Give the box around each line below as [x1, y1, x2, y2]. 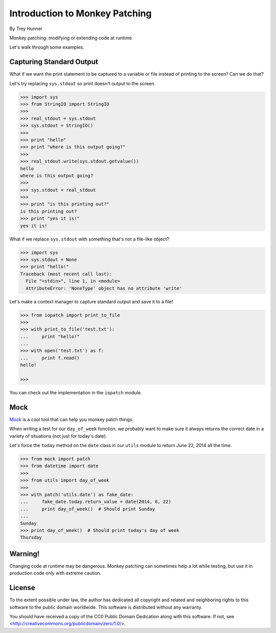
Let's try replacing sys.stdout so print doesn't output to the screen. [9, 80, 156, 86]
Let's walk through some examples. [9, 44, 84, 51]
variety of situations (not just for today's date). [9, 433, 107, 439]
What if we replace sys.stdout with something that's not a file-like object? [9, 236, 170, 242]
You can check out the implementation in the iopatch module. [9, 390, 142, 396]
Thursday [20, 534, 42, 541]
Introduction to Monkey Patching [9, 8, 152, 19]
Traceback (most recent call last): [20, 271, 112, 277]
